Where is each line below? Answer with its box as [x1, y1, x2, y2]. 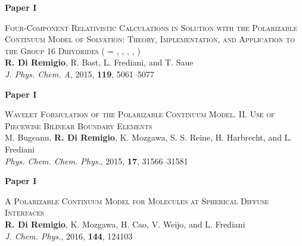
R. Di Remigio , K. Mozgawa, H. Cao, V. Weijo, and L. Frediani [5, 217, 245, 230]
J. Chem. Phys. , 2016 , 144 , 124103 [5, 229, 133, 242]
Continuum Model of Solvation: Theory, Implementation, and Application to [5, 33, 295, 45]
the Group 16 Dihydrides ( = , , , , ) [5, 44, 141, 57]
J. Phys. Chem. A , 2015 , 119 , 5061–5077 [5, 67, 154, 80]
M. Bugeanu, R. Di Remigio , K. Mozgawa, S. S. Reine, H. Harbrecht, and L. [5, 131, 292, 144]
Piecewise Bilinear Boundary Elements [5, 119, 152, 132]
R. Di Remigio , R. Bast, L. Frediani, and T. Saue [5, 56, 194, 68]
